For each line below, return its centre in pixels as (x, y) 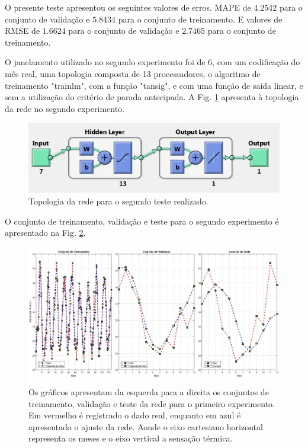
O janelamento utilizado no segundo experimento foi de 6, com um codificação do (153, 62)
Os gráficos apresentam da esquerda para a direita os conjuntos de (149, 392)
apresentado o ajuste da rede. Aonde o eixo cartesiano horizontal (146, 426)
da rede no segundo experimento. (65, 108)
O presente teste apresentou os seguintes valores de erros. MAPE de (128, 7)
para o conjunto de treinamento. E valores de (200, 19)
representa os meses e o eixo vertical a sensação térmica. (131, 438)
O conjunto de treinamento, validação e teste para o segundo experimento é (142, 221)
